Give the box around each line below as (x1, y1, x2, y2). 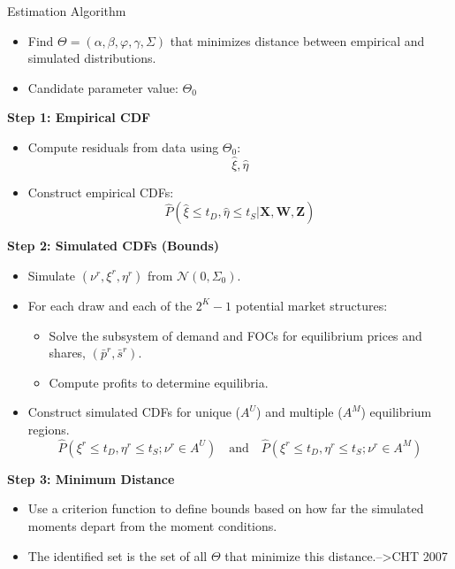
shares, (49, 343, 87, 362)
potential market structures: (235, 296, 388, 314)
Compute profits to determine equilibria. (49, 373, 269, 391)
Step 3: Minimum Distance (7, 469, 175, 488)
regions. (27, 419, 70, 438)
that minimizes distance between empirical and (170, 31, 425, 50)
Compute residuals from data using (27, 137, 219, 156)
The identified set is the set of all (27, 546, 208, 565)
